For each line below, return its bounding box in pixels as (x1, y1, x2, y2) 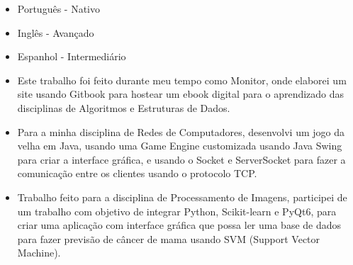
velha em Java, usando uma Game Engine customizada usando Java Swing (17, 138, 342, 153)
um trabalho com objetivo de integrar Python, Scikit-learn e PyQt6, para (17, 203, 337, 218)
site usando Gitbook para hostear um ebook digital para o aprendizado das (17, 86, 344, 101)
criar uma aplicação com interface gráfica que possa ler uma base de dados (17, 218, 342, 232)
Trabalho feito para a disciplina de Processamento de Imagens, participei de (17, 189, 347, 204)
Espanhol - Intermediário (17, 49, 126, 64)
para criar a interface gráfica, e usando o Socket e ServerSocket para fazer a (17, 152, 346, 167)
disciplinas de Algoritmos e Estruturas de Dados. (17, 100, 230, 115)
